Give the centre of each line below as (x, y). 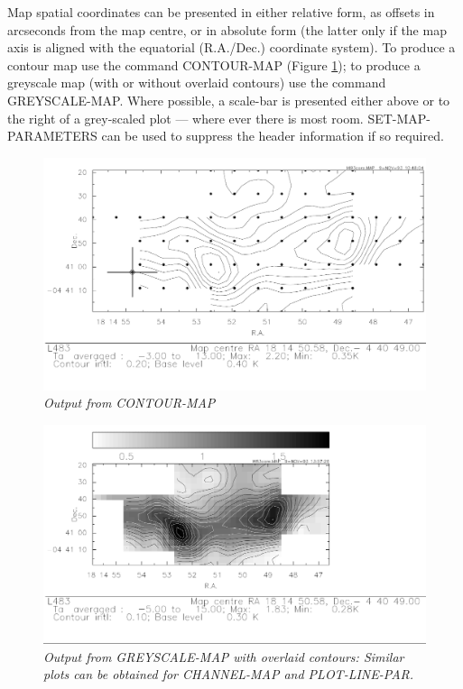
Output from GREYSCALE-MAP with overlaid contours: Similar (224, 656)
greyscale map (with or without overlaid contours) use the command (197, 83)
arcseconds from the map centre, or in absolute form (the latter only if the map (227, 29)
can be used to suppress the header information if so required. (273, 136)
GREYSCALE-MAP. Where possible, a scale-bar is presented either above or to (229, 100)
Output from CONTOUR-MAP (130, 403)
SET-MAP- (399, 118)
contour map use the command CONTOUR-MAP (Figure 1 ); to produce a (214, 64)
